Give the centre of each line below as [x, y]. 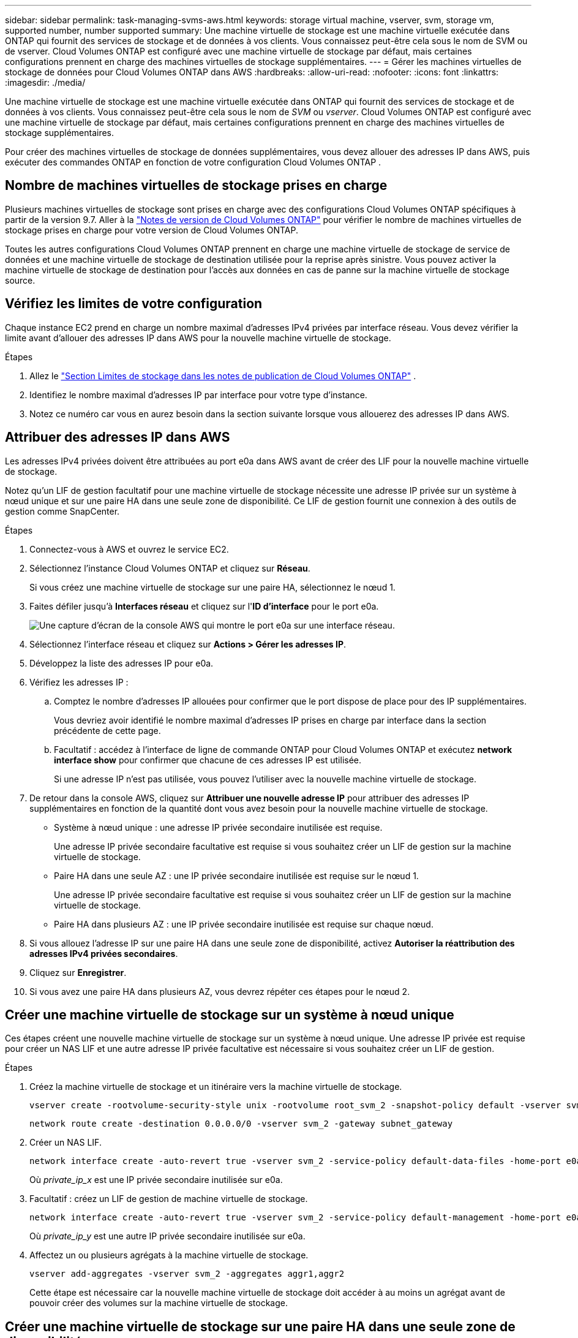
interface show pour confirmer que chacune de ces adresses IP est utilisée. [208, 760]
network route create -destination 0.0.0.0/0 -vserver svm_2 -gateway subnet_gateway [241, 1124]
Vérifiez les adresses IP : [79, 682]
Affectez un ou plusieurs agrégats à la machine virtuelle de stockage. [169, 1255]
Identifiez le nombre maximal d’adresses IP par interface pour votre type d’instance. [198, 395]
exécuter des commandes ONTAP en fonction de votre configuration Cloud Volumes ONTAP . [193, 162]
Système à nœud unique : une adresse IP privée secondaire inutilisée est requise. [218, 827]
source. [20, 280]
